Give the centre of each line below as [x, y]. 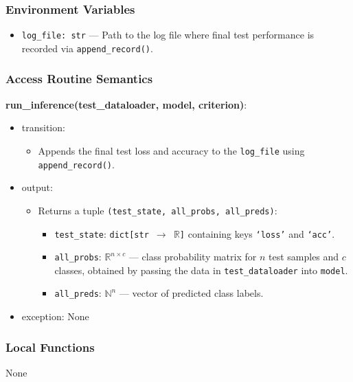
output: [37, 187]
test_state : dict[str [102, 233]
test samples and [304, 257]
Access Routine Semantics [79, 79]
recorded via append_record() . [87, 48]
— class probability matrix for [193, 257]
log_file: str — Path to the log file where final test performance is [168, 35]
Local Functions [50, 347]
